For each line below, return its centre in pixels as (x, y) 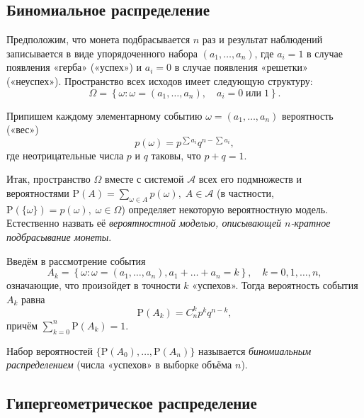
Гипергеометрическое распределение (132, 403)
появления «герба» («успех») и (74, 67)
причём (22, 325)
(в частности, (245, 193)
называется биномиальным (255, 350)
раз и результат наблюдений (262, 39)
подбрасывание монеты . (59, 237)
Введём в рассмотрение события (76, 260)
